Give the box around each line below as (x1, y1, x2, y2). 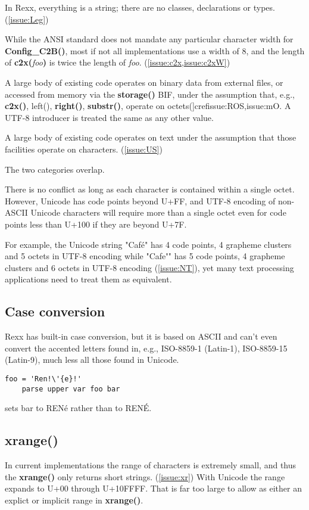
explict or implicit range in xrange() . (5, 493, 143, 506)
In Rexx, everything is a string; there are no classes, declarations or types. (5, 1, 275, 13)
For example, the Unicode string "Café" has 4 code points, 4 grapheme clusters (5, 238, 292, 250)
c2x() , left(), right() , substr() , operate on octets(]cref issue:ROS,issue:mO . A (5, 99, 291, 112)
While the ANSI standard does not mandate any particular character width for (5, 33, 294, 45)
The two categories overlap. (5, 163, 105, 175)
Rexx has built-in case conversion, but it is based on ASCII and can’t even (5, 330, 277, 343)
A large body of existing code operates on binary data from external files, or (5, 76, 283, 88)
